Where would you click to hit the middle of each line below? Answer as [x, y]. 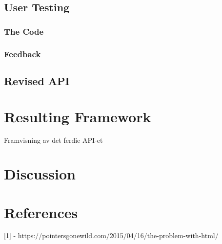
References [41, 212]
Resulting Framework [78, 117]
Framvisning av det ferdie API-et [53, 140]
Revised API [37, 80]
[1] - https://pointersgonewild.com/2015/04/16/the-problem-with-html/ [111, 235]
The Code [24, 31]
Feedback [22, 54]
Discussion [40, 174]
